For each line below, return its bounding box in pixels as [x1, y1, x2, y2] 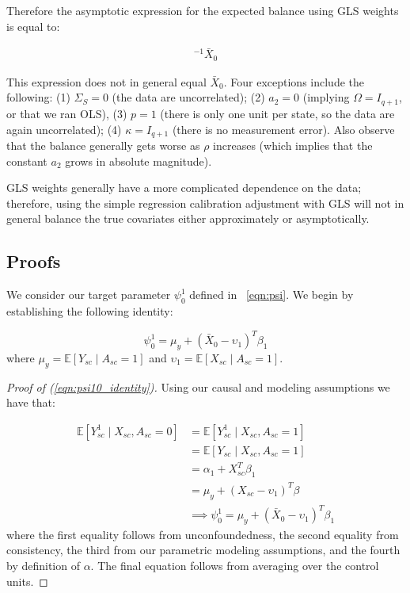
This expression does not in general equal [6, 73, 207, 90]
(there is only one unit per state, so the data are [160, 105, 395, 121]
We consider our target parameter [6, 286, 171, 303]
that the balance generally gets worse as [6, 136, 200, 153]
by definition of [6, 557, 80, 574]
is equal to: [6, 17, 60, 34]
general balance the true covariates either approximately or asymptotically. [6, 210, 370, 227]
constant [6, 152, 47, 169]
